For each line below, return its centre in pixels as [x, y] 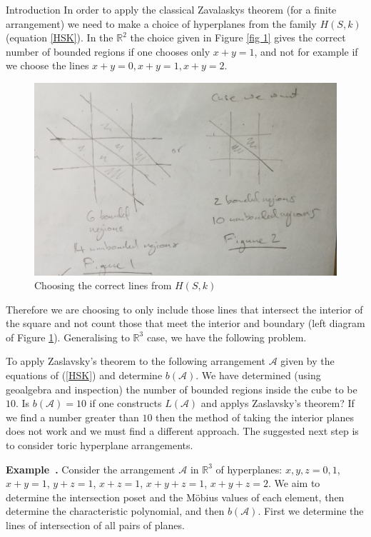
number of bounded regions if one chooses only [108, 51]
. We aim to [294, 483]
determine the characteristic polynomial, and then [115, 511]
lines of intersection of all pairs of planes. [95, 525]
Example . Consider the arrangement [91, 469]
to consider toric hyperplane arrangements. [100, 445]
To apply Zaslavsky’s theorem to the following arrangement [136, 361]
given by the [308, 361]
